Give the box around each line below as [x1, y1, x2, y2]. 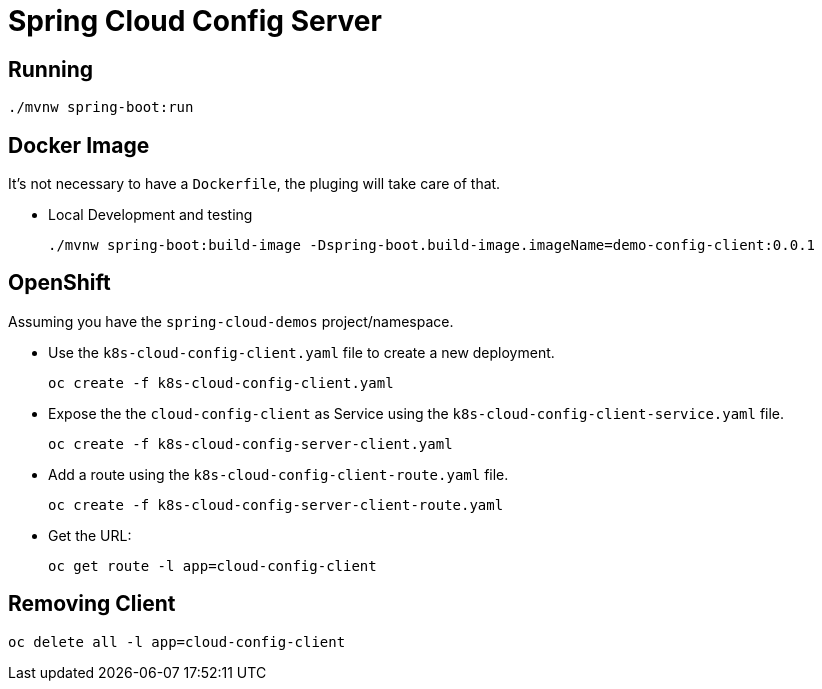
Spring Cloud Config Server [8, 4, 382, 38]
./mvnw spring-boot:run [8, 99, 194, 116]
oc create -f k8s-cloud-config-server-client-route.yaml [48, 496, 504, 513]
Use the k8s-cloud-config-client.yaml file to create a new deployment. [48, 343, 555, 361]
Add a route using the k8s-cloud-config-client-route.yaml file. [48, 465, 509, 483]
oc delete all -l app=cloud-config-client [8, 633, 346, 650]
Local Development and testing [48, 206, 253, 224]
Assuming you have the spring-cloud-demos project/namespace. [8, 312, 454, 330]
